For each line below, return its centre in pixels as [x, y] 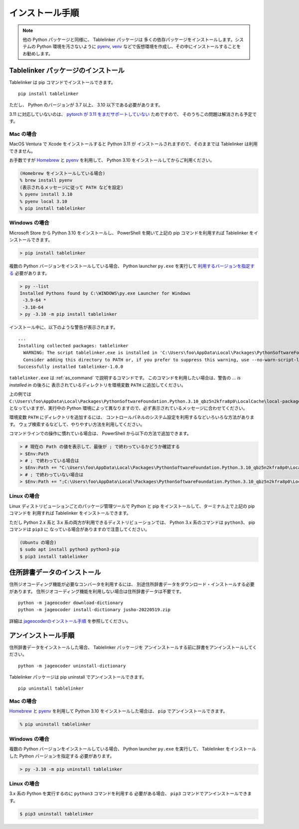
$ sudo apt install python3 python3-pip [70, 549]
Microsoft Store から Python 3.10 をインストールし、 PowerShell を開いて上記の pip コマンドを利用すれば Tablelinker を [132, 233]
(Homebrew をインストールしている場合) [63, 173]
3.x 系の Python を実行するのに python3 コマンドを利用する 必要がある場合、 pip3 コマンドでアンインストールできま [130, 794]
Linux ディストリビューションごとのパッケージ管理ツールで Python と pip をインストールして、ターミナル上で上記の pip [132, 506]
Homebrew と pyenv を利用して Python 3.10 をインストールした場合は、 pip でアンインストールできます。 [118, 711]
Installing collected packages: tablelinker [74, 346]
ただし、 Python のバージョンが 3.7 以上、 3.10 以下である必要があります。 [86, 105]
